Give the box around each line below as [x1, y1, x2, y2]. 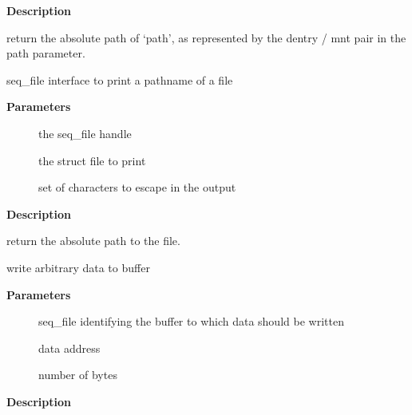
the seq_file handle [38, 125, 132, 141]
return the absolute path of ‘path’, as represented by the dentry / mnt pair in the [6, 29, 406, 45]
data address [38, 339, 101, 356]
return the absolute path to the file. [6, 232, 180, 249]
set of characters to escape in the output [38, 179, 236, 196]
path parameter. [6, 45, 85, 61]
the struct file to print [38, 152, 146, 168]
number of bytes [38, 366, 117, 383]
